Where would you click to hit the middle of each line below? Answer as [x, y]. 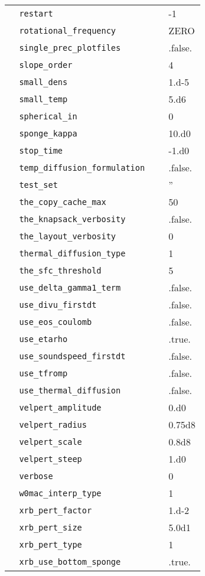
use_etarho [43, 339]
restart [36, 13]
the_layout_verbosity [68, 236]
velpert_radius [53, 424]
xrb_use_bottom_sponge [70, 562]
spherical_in [48, 116]
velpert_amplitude [60, 407]
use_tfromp [43, 373]
